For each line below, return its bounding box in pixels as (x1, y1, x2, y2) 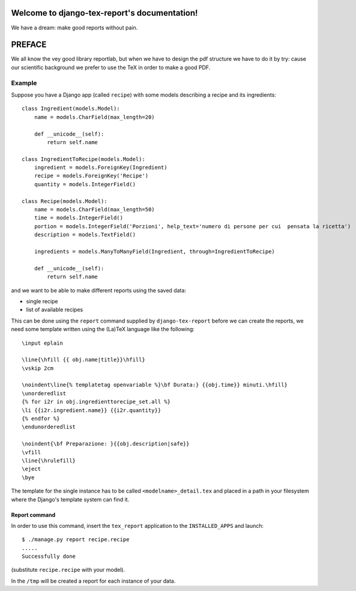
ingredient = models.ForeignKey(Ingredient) (34, 164, 167, 171)
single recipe (26, 297, 58, 305)
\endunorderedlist (22, 423, 76, 431)
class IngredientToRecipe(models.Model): (22, 156, 145, 162)
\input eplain (22, 339, 63, 347)
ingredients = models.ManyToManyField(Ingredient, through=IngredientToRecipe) (34, 248, 276, 255)
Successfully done (22, 553, 76, 560)
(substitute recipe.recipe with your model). (11, 566, 125, 574)
